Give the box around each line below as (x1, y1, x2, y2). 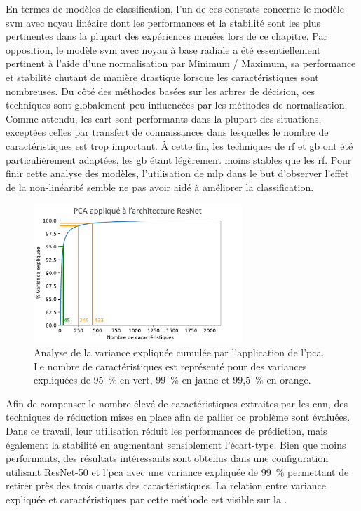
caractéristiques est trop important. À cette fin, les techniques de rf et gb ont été (6, 138, 353, 153)
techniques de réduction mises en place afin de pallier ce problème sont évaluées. (6, 409, 350, 424)
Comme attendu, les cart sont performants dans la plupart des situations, (6, 111, 322, 125)
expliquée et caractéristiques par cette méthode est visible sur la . (6, 492, 287, 507)
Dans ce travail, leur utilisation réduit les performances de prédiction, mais (6, 423, 327, 438)
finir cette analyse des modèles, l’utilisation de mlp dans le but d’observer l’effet (6, 166, 349, 181)
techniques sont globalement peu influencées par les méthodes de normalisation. (6, 97, 348, 112)
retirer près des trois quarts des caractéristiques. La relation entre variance (6, 478, 326, 493)
